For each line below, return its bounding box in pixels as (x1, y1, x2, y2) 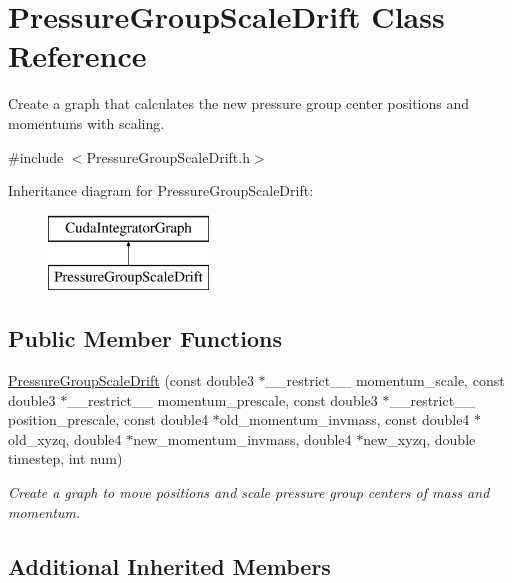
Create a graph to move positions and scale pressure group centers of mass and (8, 482, 490, 503)
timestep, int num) (8, 448, 123, 469)
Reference (8, 35, 147, 76)
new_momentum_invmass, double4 (133, 428, 352, 449)
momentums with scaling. (8, 112, 165, 133)
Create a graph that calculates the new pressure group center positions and (8, 93, 470, 114)
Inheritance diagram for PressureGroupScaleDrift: (8, 180, 314, 201)
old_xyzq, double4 (8, 428, 122, 449)
